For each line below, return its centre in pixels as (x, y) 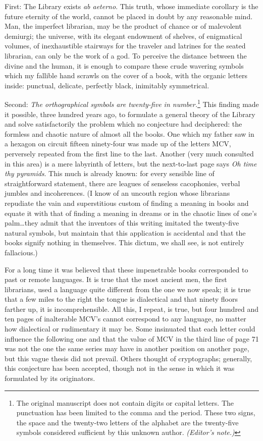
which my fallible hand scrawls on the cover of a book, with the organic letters (126, 75)
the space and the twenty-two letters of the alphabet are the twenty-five (127, 422)
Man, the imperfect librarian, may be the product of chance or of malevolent (123, 26)
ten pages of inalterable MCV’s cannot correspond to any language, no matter (125, 319)
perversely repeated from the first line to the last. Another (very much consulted (129, 153)
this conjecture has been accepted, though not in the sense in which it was (120, 368)
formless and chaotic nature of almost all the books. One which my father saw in (129, 133)
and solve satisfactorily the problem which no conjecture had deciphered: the (123, 124)
